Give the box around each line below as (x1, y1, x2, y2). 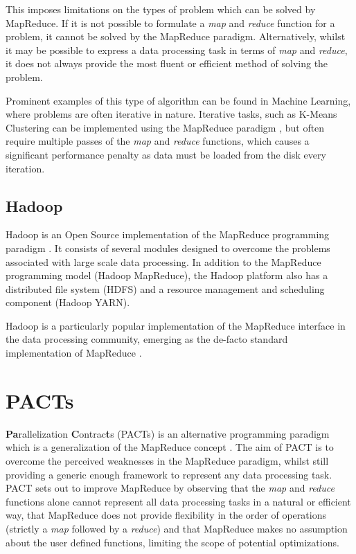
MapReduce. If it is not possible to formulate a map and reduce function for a (6, 15, 335, 30)
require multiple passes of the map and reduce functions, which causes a (6, 134, 310, 148)
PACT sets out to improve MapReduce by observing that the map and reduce (6, 481, 335, 495)
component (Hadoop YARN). (6, 295, 130, 310)
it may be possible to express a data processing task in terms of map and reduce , (6, 42, 348, 57)
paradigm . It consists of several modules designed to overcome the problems (6, 240, 330, 255)
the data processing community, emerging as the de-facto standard (6, 332, 288, 346)
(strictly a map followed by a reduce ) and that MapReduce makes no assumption (6, 521, 348, 535)
